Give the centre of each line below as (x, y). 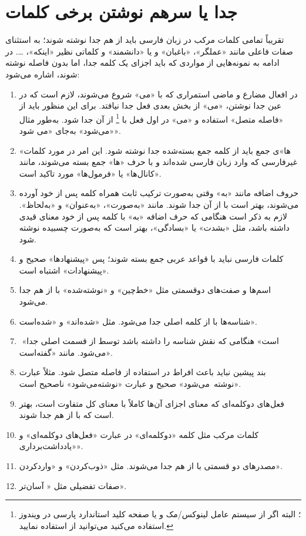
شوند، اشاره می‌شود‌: (43, 74)
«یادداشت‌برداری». (51, 446)
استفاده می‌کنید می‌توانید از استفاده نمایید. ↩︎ (96, 525)
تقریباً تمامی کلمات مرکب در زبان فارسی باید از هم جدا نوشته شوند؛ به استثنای (145, 40)
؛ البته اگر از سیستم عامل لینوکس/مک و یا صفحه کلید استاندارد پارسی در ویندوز (160, 514)
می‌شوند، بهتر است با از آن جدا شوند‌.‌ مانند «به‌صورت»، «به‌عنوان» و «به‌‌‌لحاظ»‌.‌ (159, 204)
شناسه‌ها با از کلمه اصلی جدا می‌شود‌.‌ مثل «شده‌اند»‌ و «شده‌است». (138, 321)
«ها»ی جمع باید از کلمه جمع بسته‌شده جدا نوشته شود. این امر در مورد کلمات (155, 150)
